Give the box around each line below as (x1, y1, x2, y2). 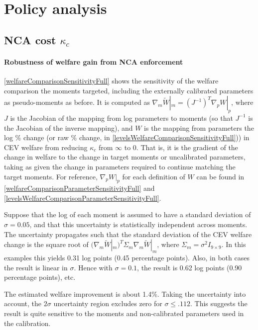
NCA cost (4, 32, 56, 47)
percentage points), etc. (4, 272, 76, 282)
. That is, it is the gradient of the (136, 142, 238, 152)
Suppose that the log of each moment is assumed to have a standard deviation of (4, 209, 251, 220)
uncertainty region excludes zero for (53, 298, 162, 309)
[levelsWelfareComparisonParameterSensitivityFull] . (4, 192, 161, 203)
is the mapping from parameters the (144, 122, 254, 133)
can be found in (196, 171, 245, 181)
